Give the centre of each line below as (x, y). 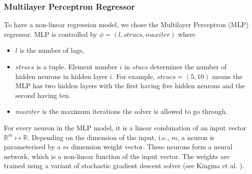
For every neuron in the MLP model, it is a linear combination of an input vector (125, 127)
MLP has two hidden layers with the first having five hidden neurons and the (130, 86)
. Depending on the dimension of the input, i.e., (98, 137)
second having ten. (43, 95)
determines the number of (188, 66)
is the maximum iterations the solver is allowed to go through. (135, 111)
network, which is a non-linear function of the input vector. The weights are (117, 156)
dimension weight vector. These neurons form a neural (152, 147)
